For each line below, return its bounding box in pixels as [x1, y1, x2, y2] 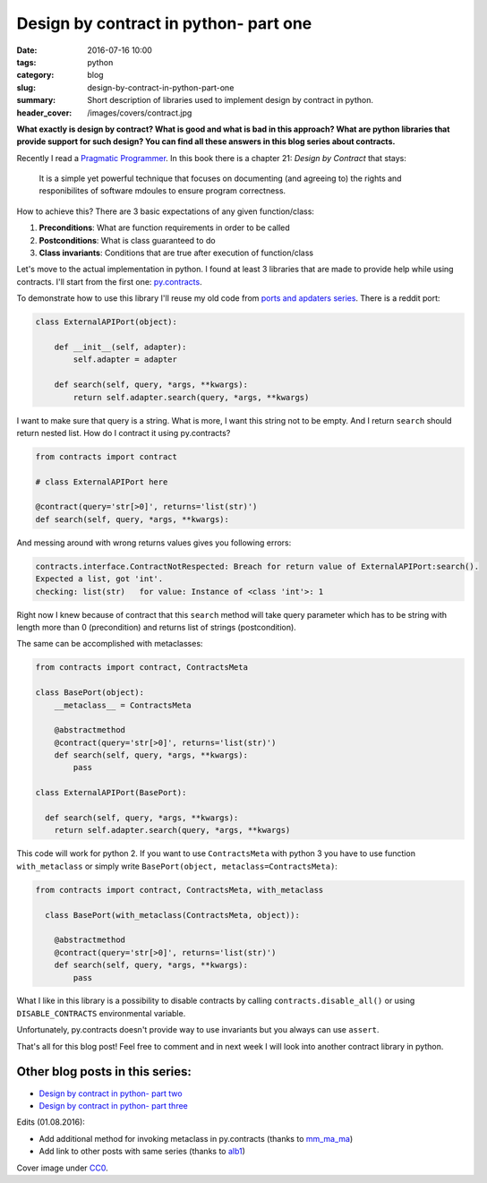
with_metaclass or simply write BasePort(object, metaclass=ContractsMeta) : [16, 861, 337, 871]
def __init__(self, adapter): [54, 341, 187, 352]
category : [16, 70, 55, 81]
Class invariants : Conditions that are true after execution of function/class [38, 247, 313, 259]
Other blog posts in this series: [16, 1064, 192, 1079]
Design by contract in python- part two [38, 1088, 183, 1099]
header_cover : [16, 107, 73, 118]
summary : [16, 95, 56, 106]
